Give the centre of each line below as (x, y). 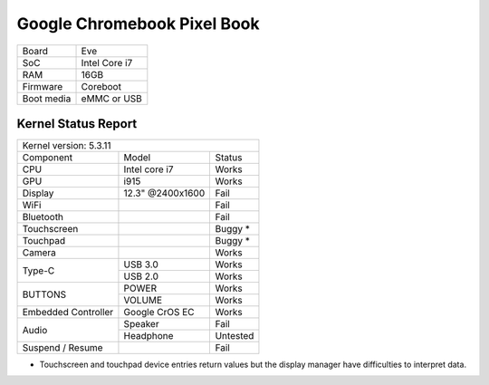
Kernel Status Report (77, 124)
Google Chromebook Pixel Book (138, 24)
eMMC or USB (111, 98)
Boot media (47, 98)
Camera (39, 253)
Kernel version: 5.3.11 (67, 146)
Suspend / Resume (62, 348)
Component (47, 158)
